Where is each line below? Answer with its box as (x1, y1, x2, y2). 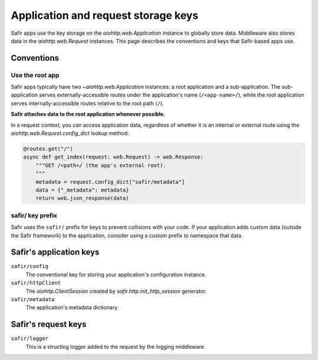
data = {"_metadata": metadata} (35, 186, 130, 193)
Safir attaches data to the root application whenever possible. (11, 111, 165, 118)
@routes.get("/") (23, 146, 74, 153)
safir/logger (11, 335, 49, 342)
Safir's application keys (11, 247, 100, 257)
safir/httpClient (11, 280, 61, 286)
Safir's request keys (11, 319, 87, 329)
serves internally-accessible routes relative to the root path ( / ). (11, 100, 164, 107)
